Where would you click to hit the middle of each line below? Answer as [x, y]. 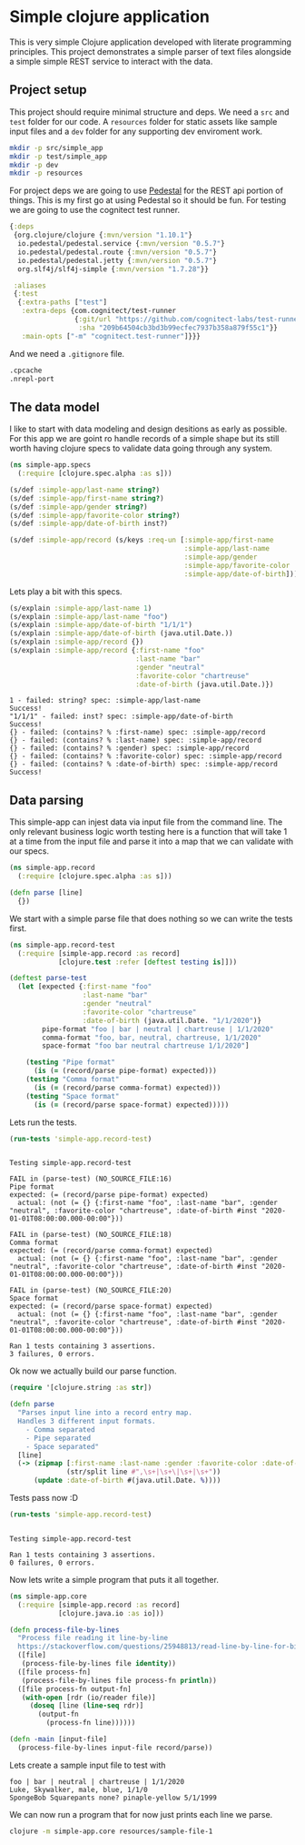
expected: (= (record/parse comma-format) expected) [111, 1251]
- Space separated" [63, 1446]
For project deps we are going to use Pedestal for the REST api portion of [147, 191]
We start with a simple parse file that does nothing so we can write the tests [151, 918]
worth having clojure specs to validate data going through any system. [141, 449]
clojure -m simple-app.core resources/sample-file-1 [111, 1831]
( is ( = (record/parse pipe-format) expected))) [125, 1071]
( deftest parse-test [49, 978]
